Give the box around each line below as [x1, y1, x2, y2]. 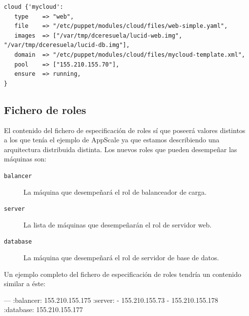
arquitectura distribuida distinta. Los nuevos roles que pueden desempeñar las [4, 144, 237, 154]
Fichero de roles [4, 102, 86, 117]
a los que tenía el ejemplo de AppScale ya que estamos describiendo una [4, 135, 220, 145]
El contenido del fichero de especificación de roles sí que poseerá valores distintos [4, 125, 246, 135]
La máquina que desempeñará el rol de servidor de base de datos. [23, 252, 219, 263]
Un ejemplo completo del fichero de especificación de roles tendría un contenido [4, 269, 241, 279]
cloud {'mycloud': [4, 3, 63, 10]
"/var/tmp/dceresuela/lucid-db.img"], [4, 42, 130, 49]
